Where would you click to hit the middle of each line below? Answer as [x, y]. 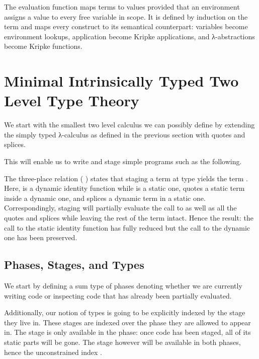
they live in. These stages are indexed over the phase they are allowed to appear [127, 322]
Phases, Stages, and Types [74, 265]
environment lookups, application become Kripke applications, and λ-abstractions [129, 36]
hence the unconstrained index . [53, 352]
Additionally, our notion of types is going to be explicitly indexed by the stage [125, 312]
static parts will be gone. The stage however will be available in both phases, [122, 342]
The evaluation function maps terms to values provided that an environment [122, 7]
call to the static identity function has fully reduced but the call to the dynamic [127, 227]
